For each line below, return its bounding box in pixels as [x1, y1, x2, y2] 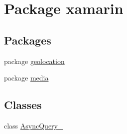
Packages [4, 32, 51, 47]
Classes [4, 97, 42, 112]
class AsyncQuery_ [4, 120, 63, 130]
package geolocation [4, 55, 65, 66]
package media [4, 72, 49, 83]
